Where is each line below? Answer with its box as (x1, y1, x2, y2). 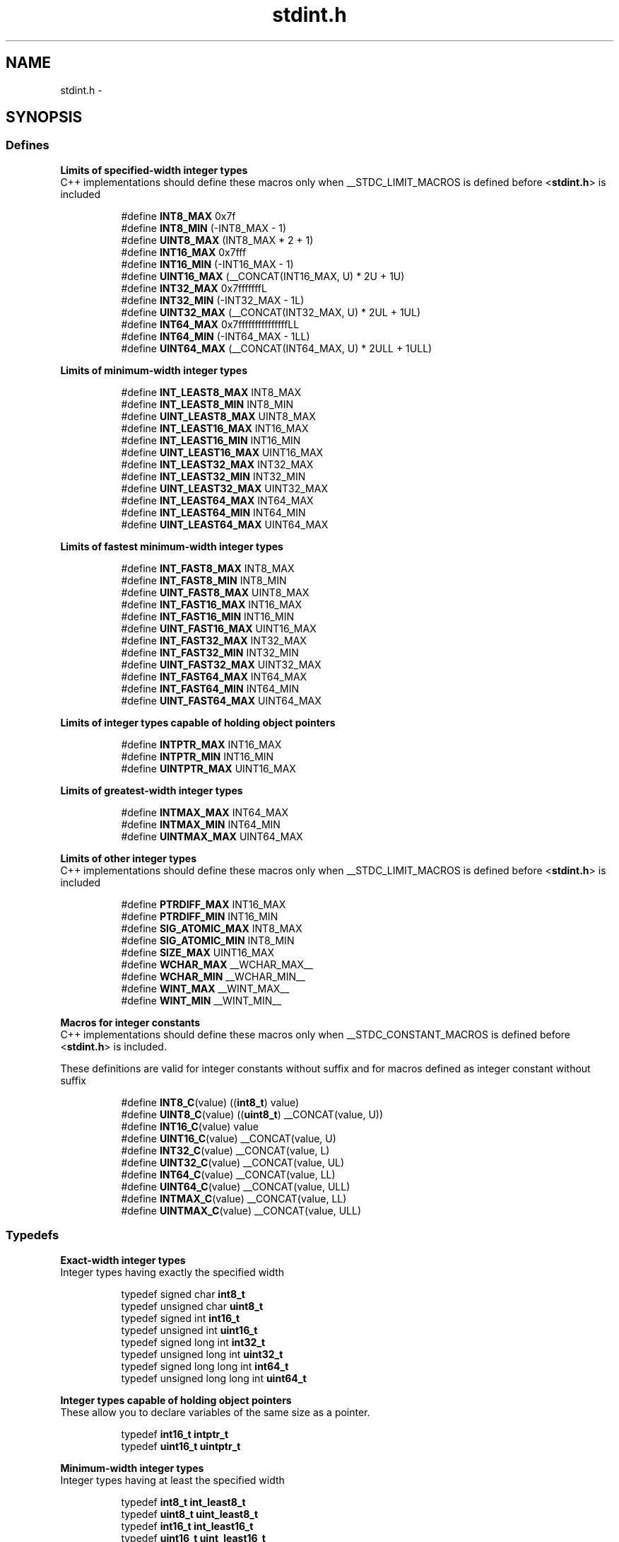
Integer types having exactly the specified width (60, 1265, 285, 1278)
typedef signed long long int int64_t (121, 1360, 289, 1372)
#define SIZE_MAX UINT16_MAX (121, 946, 274, 958)
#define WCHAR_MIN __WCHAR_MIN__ (121, 970, 305, 982)
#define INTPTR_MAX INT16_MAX (121, 738, 282, 750)
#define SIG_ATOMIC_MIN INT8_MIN (121, 934, 295, 946)
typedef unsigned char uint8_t (121, 1299, 264, 1312)
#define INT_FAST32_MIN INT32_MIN (121, 646, 299, 659)
